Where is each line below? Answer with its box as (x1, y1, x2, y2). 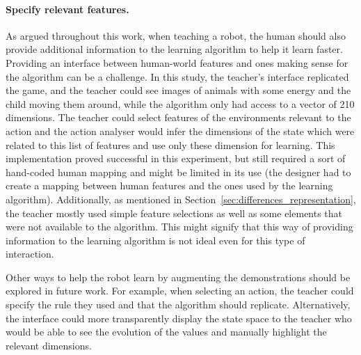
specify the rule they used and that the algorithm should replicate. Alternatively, (6, 297, 351, 312)
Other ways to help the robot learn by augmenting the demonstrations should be (6, 269, 351, 284)
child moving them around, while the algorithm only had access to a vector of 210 (6, 96, 355, 111)
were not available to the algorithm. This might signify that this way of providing (6, 219, 353, 234)
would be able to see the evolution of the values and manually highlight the (6, 324, 327, 339)
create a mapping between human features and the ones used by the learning (6, 178, 333, 193)
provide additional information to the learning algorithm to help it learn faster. (6, 42, 343, 56)
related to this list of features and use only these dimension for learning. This (6, 137, 335, 152)
